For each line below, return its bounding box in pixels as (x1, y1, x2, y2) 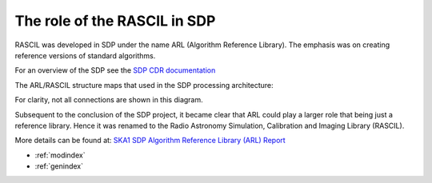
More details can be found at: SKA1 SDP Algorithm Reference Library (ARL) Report (14, 136, 286, 145)
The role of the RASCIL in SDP (14, 12, 216, 30)
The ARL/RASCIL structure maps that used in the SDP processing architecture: (14, 80, 274, 90)
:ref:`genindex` (34, 161, 84, 171)
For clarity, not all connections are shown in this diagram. (14, 95, 203, 105)
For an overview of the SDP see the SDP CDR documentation (14, 66, 216, 75)
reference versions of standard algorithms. (14, 50, 156, 60)
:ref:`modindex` (34, 150, 86, 160)
